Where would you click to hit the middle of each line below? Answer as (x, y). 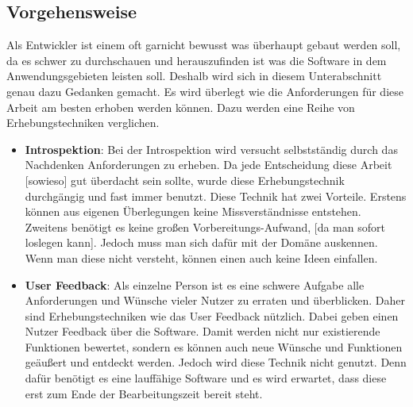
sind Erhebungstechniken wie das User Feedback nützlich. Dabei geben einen (212, 315)
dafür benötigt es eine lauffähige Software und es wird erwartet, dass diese (206, 378)
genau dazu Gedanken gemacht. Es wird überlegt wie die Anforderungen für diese (205, 91)
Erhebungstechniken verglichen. (83, 123)
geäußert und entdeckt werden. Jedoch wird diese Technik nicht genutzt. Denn (216, 362)
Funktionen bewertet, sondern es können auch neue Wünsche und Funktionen (214, 346)
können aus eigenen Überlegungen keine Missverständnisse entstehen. (193, 211)
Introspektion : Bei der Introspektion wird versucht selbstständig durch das (211, 149)
